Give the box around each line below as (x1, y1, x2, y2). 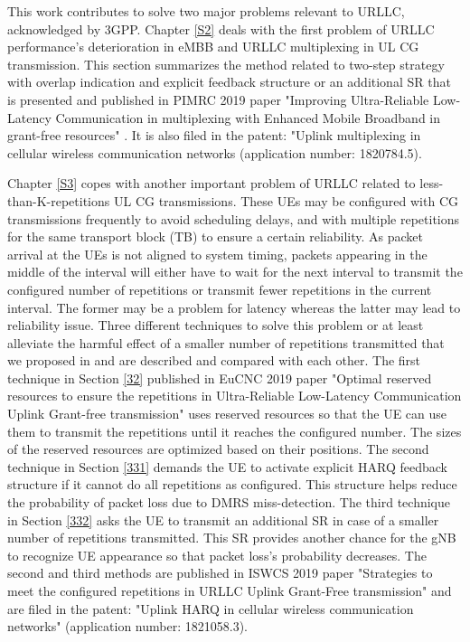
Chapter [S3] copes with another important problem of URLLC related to (7, 174, 416, 193)
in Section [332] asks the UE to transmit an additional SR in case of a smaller (7, 510, 439, 529)
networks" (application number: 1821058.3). (7, 617, 248, 636)
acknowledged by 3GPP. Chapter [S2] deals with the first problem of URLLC (7, 19, 435, 38)
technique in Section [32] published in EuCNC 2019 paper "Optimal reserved (7, 368, 432, 387)
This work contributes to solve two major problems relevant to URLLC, (7, 2, 405, 20)
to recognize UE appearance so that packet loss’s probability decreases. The (7, 545, 427, 564)
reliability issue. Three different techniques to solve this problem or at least (7, 316, 424, 335)
